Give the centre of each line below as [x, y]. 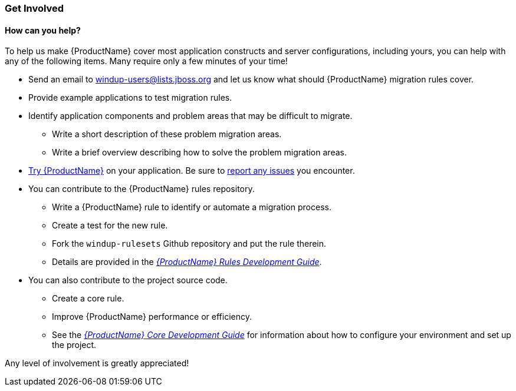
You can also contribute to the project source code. [128, 280]
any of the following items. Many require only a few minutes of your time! [146, 61]
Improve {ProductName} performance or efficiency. [152, 317]
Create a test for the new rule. [110, 226]
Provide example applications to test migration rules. [130, 98]
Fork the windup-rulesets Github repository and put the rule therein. [189, 244]
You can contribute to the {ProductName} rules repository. [142, 189]
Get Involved [34, 8]
